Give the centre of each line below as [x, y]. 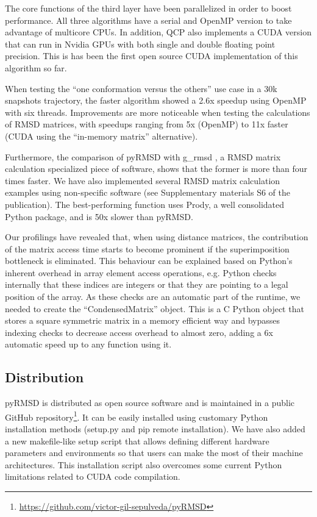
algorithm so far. [36, 67]
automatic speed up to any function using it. [88, 344]
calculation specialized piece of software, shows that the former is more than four [156, 169]
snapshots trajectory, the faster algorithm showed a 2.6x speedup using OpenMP [156, 100]
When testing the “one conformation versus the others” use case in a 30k [141, 88]
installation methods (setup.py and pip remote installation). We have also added [155, 429]
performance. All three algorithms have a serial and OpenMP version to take [148, 20]
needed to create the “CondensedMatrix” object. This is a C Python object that [155, 308]
